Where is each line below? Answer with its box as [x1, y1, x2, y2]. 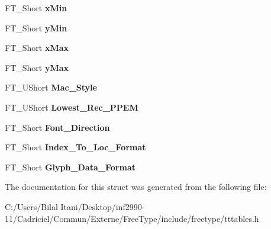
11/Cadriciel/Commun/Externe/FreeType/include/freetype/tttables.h [5, 212, 259, 224]
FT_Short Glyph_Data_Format [5, 160, 135, 173]
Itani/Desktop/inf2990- [60, 200, 145, 212]
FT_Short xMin [5, 2, 67, 14]
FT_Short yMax [5, 61, 69, 73]
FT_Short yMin [5, 21, 67, 34]
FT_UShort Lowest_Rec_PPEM [5, 101, 138, 113]
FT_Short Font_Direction [5, 121, 110, 133]
